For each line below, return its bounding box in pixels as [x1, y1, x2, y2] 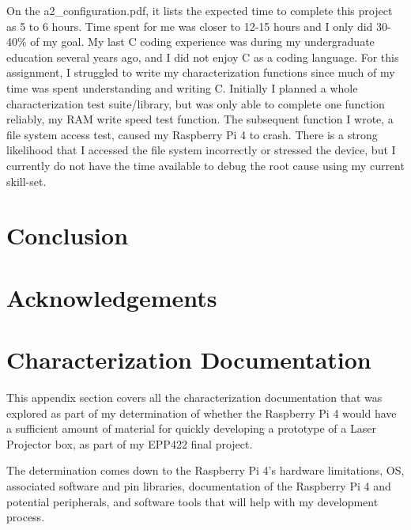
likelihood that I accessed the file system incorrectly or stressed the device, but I [6, 142, 396, 158]
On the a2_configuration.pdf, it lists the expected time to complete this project [6, 2, 393, 18]
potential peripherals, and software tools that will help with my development [6, 493, 379, 509]
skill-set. [6, 172, 47, 189]
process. [6, 509, 45, 525]
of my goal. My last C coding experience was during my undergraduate [30, 33, 375, 50]
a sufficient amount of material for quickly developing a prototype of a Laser [6, 420, 376, 437]
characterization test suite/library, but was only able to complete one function [6, 95, 385, 112]
